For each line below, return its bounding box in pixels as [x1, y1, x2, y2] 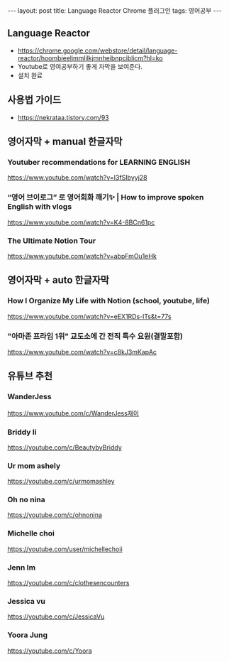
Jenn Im [7, 563, 36, 573]
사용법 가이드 [7, 94, 62, 106]
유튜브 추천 [7, 370, 53, 382]
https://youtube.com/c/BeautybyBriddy [7, 443, 122, 452]
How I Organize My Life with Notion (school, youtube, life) [7, 296, 211, 306]
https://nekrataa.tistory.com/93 [17, 113, 109, 121]
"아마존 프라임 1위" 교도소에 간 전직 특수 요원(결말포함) [7, 331, 183, 341]
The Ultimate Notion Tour [7, 236, 96, 246]
